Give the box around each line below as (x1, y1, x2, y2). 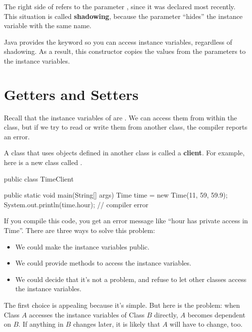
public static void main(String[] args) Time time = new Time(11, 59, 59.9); (4, 190, 228, 200)
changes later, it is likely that (73, 319, 160, 329)
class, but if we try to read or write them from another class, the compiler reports (4, 122, 248, 132)
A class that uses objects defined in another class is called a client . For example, (4, 148, 245, 158)
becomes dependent (187, 309, 246, 319)
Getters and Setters (4, 84, 139, 104)
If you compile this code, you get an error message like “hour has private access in (4, 216, 248, 226)
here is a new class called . (4, 157, 83, 167)
